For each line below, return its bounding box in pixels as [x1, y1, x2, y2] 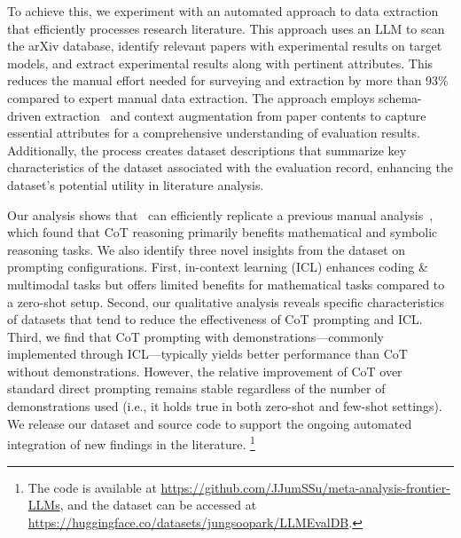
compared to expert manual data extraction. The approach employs [7, 88, 375, 107]
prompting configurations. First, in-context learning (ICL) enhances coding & [7, 257, 428, 276]
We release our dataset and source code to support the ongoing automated [7, 414, 412, 432]
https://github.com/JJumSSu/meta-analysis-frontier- [160, 478, 450, 496]
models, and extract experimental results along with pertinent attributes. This [7, 53, 434, 72]
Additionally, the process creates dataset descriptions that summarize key [7, 140, 407, 159]
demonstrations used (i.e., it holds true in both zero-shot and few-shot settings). [7, 397, 442, 415]
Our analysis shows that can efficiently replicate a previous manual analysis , [7, 205, 434, 224]
